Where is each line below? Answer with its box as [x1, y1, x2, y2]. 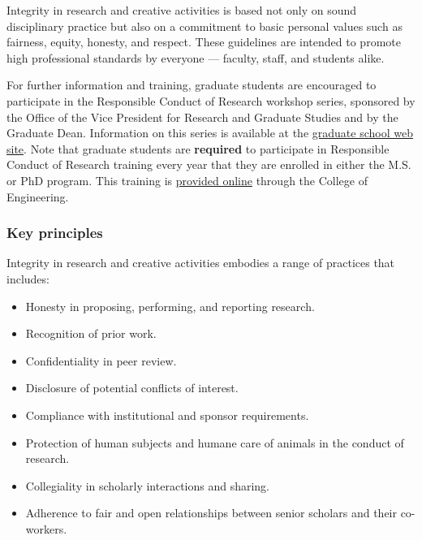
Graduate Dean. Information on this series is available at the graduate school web [6, 124, 413, 141]
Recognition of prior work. [25, 325, 157, 342]
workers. [25, 520, 67, 537]
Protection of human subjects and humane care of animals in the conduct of [25, 434, 404, 451]
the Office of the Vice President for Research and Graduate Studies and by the [6, 108, 398, 125]
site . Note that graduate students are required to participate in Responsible [6, 140, 390, 157]
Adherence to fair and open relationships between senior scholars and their [25, 504, 397, 521]
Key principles [6, 222, 103, 243]
